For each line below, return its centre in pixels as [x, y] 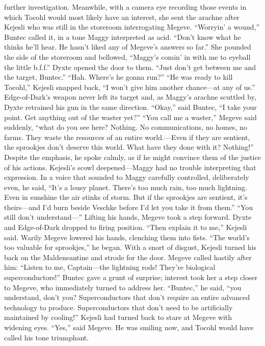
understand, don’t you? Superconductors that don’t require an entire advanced [127, 297]
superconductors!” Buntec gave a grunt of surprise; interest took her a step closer [131, 277]
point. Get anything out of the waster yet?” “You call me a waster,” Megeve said [130, 117]
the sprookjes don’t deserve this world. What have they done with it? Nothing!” [129, 147]
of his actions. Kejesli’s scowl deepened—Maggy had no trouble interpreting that [130, 167]
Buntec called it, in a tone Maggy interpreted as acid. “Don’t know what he [123, 37]
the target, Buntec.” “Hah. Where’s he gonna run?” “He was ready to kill [118, 77]
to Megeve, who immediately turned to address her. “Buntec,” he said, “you [123, 287]
